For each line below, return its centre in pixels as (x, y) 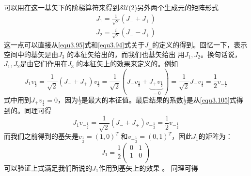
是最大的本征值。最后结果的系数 (132, 99)
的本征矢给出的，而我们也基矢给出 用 (126, 54)
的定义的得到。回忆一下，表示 (200, 45)
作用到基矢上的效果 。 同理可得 (148, 168)
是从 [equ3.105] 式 (211, 99)
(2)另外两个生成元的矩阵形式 (174, 7)
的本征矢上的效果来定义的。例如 (127, 64)
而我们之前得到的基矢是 (41, 136)
